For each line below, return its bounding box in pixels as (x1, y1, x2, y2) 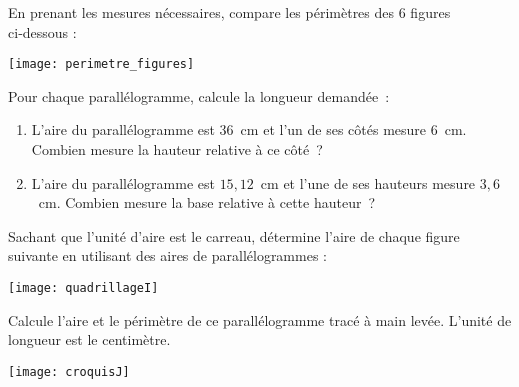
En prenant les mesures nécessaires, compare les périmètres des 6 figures (8, 2, 451, 22)
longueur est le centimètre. (8, 329, 171, 350)
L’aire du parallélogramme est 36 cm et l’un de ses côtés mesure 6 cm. (31, 119, 467, 140)
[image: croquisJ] (8, 364, 130, 379)
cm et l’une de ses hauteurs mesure (260, 172, 476, 193)
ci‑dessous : (8, 21, 77, 42)
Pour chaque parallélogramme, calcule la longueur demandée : (8, 85, 390, 106)
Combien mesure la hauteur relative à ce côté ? (31, 139, 323, 160)
